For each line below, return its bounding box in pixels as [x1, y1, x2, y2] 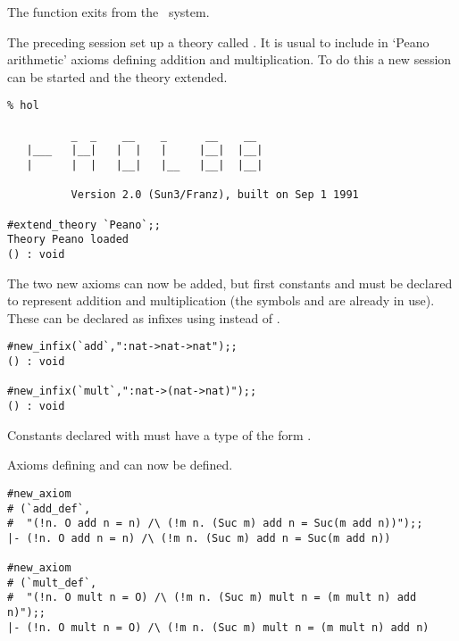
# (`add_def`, [7, 502, 91, 515]
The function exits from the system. [7, 3, 210, 21]
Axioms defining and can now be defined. [7, 455, 233, 474]
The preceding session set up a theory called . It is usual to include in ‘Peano [7, 32, 430, 51]
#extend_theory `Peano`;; [7, 218, 161, 231]
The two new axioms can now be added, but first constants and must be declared [7, 273, 453, 292]
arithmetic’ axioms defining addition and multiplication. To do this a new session [7, 50, 452, 69]
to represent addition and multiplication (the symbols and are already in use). [7, 291, 435, 310]
